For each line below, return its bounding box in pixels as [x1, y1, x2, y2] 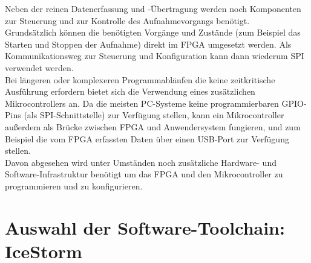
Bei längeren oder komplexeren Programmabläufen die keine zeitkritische [5, 73, 275, 86]
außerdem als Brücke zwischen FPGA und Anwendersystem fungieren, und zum [5, 120, 301, 133]
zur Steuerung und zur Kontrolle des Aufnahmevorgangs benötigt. [5, 14, 250, 27]
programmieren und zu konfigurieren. [5, 179, 143, 192]
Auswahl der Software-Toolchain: [5, 215, 285, 239]
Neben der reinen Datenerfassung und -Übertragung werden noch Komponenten [5, 2, 301, 14]
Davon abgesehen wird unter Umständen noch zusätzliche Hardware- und [5, 156, 277, 168]
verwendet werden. [5, 61, 74, 74]
